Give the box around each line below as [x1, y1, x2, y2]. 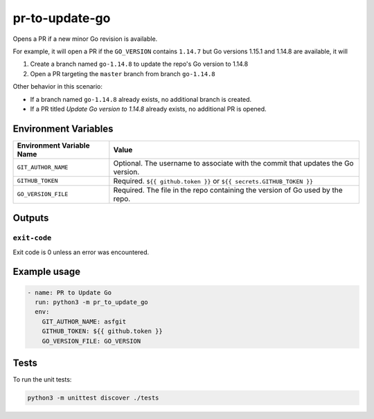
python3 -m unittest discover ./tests [27, 394, 159, 402]
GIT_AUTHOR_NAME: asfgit [42, 317, 127, 326]
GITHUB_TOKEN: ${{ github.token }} [42, 328, 163, 335]
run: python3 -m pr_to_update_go [35, 298, 148, 306]
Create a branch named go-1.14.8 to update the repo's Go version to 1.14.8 [30, 60, 249, 69]
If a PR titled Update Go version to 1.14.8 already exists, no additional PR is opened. [30, 105, 267, 113]
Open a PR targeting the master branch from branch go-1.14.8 [30, 69, 215, 78]
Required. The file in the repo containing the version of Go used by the [113, 185, 343, 195]
